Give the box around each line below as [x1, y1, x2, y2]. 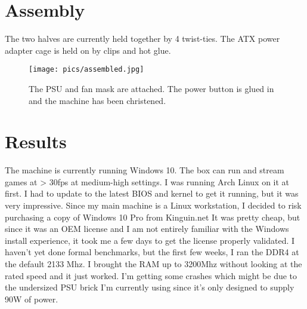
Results [5, 129, 67, 154]
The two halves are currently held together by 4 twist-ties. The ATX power [5, 32, 280, 45]
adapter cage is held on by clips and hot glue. [5, 44, 171, 56]
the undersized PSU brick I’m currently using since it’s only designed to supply [5, 281, 294, 293]
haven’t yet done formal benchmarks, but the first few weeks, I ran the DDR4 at [5, 246, 299, 258]
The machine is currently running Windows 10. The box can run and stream [5, 164, 284, 176]
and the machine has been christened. [29, 94, 166, 106]
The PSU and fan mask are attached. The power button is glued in [29, 82, 274, 94]
